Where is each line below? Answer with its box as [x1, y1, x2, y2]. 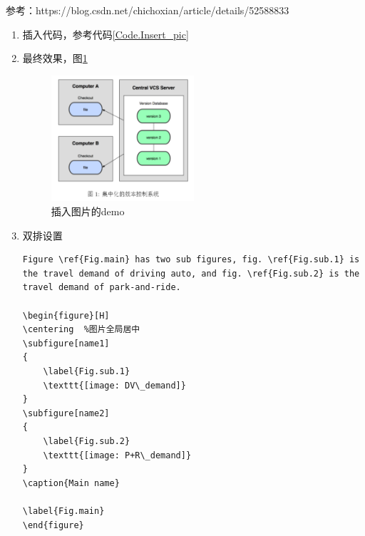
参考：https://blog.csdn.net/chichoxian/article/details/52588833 [6, 3, 289, 17]
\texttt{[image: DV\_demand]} [43, 380, 186, 391]
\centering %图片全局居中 [22, 324, 140, 335]
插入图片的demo [51, 204, 125, 219]
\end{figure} [22, 520, 84, 530]
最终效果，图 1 [22, 51, 88, 66]
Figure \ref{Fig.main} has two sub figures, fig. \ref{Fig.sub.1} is [22, 254, 360, 265]
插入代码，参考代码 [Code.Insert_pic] [22, 26, 189, 41]
